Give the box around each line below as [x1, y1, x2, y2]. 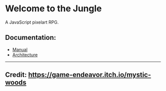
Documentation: [5, 33, 56, 42]
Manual [12, 46, 28, 52]
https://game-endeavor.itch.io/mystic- [28, 71, 152, 79]
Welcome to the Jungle [5, 3, 102, 14]
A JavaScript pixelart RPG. [5, 19, 59, 25]
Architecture [12, 52, 38, 58]
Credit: [5, 71, 27, 79]
